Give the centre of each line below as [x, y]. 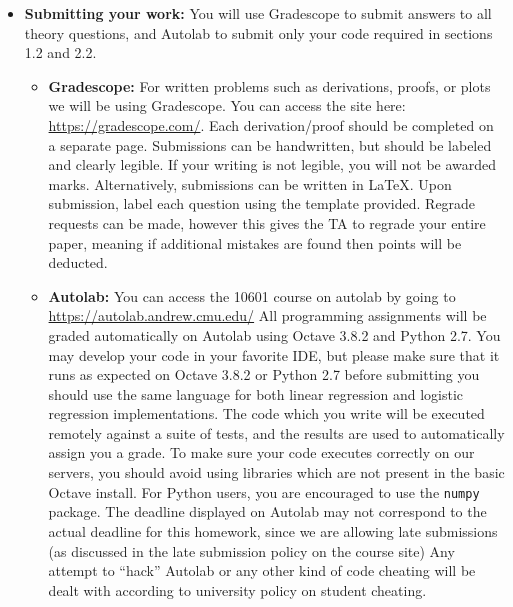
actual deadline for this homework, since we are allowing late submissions [273, 530]
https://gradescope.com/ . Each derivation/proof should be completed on [271, 124]
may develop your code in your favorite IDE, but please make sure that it [274, 354]
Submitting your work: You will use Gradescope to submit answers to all [258, 13]
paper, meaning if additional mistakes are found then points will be [255, 242]
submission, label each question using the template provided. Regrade [262, 203]
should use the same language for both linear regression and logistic [255, 393]
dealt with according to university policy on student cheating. [237, 589]
